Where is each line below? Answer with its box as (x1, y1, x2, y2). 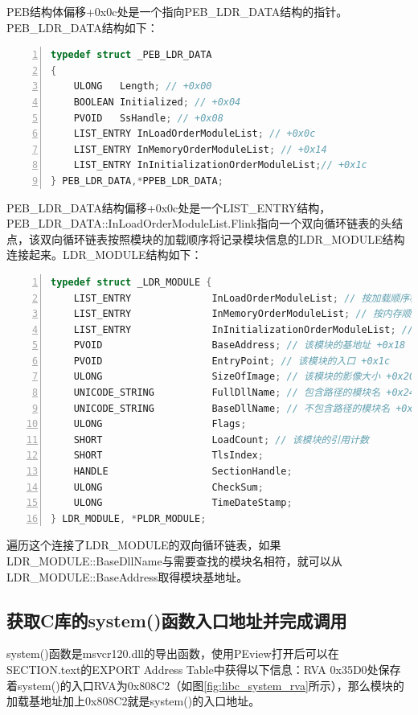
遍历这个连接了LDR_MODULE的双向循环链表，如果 (6, 536, 281, 553)
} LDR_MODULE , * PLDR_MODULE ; (51, 512, 207, 524)
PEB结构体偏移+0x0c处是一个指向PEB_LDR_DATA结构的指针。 (6, 3, 348, 19)
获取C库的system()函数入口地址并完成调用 (6, 607, 347, 632)
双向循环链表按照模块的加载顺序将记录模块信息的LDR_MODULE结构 (39, 230, 405, 247)
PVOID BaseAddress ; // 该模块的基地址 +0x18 (73, 339, 406, 351)
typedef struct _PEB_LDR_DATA (51, 49, 212, 61)
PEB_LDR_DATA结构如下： (6, 18, 158, 35)
